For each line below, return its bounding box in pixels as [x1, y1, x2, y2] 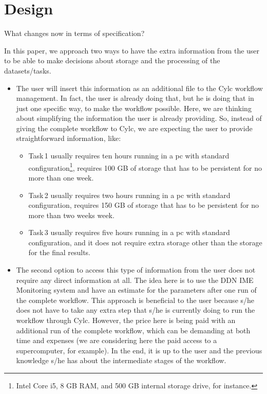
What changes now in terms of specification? [4, 28, 145, 39]
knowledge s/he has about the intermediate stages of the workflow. [16, 355, 226, 366]
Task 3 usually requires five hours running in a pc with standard [28, 227, 230, 238]
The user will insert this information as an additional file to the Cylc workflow [16, 82, 263, 93]
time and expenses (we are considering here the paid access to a [16, 335, 217, 346]
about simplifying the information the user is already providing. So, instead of [16, 113, 262, 123]
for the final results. [28, 247, 91, 258]
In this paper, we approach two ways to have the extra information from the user [4, 45, 260, 56]
